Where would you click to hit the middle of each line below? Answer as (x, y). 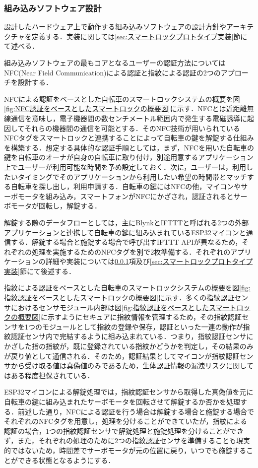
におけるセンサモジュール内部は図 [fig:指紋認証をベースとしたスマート (124, 307)
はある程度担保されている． (49, 375)
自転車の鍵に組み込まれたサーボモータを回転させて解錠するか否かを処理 (122, 401)
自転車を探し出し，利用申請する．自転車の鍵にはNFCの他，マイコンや (126, 186)
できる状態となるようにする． (66, 460)
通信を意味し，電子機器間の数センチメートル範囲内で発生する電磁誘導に (129, 118)
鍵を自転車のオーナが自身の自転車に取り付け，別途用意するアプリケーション (129, 157)
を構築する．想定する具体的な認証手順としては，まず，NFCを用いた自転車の (129, 147)
